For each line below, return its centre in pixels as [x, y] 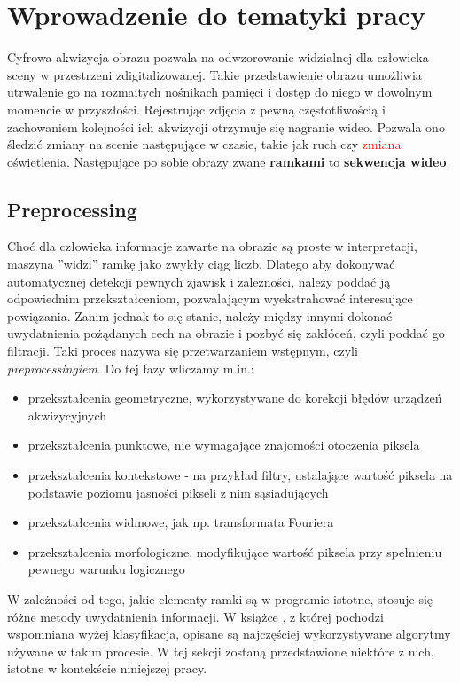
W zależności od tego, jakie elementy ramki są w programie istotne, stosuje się [220, 598]
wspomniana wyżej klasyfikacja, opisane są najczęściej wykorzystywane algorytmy [229, 634]
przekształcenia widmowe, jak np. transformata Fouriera [181, 522]
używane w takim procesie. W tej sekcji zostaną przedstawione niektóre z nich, [221, 651]
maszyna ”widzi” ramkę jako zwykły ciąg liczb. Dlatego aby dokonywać [201, 264]
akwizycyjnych [67, 415]
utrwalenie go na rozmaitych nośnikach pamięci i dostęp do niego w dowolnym [220, 92]
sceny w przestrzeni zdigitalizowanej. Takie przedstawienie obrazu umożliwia [214, 74]
